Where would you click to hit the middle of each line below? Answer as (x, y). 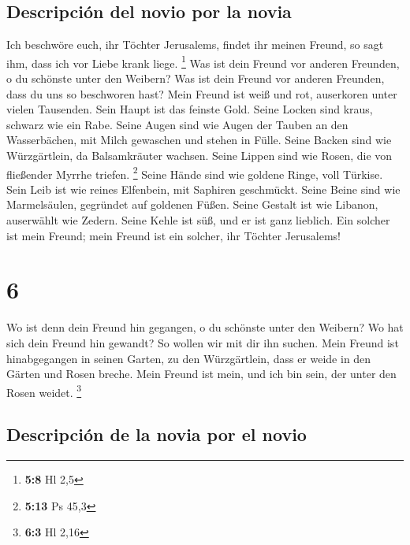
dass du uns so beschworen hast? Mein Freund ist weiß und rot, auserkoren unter (202, 93)
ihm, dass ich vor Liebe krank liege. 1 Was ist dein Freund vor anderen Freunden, (203, 61)
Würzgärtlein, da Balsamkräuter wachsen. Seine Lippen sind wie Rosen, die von (199, 156)
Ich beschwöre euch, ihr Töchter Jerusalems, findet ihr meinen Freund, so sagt (195, 44)
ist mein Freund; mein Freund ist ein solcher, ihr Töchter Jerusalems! (174, 235)
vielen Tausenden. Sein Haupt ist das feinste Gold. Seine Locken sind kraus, (190, 109)
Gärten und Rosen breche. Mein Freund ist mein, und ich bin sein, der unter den (201, 374)
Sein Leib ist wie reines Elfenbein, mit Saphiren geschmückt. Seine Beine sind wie (203, 189)
